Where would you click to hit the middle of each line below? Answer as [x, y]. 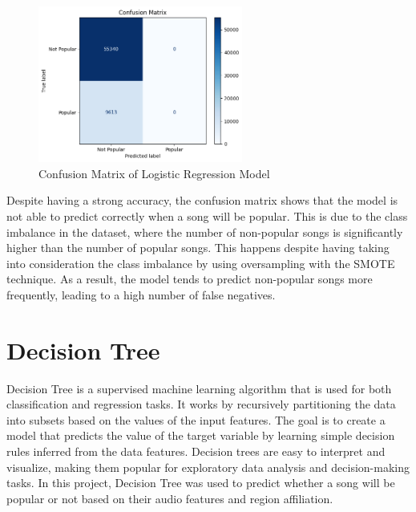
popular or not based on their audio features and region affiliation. [170, 498]
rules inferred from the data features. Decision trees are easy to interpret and [196, 451]
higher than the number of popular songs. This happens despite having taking [198, 248]
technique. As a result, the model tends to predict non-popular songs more [190, 279]
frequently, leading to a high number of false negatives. [141, 294]
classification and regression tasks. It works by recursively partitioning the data [201, 404]
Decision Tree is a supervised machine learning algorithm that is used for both [199, 388]
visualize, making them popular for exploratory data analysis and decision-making [208, 467]
